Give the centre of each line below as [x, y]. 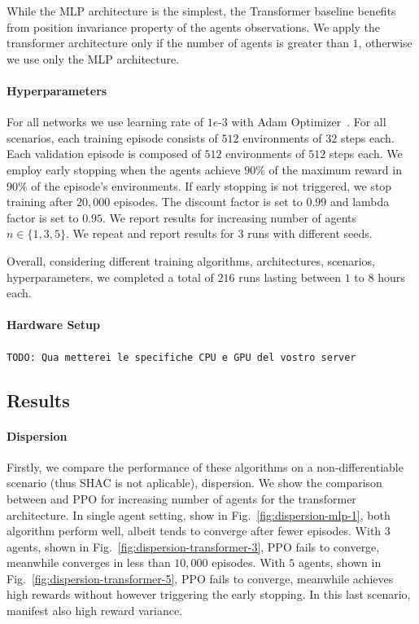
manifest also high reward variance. [95, 611]
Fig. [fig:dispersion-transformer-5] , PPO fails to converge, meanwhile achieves [200, 578]
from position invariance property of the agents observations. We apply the [194, 26]
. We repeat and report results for [150, 233]
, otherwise [385, 43]
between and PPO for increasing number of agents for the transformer [181, 498]
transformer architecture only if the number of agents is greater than [178, 43]
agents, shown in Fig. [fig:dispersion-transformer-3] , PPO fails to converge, [193, 546]
